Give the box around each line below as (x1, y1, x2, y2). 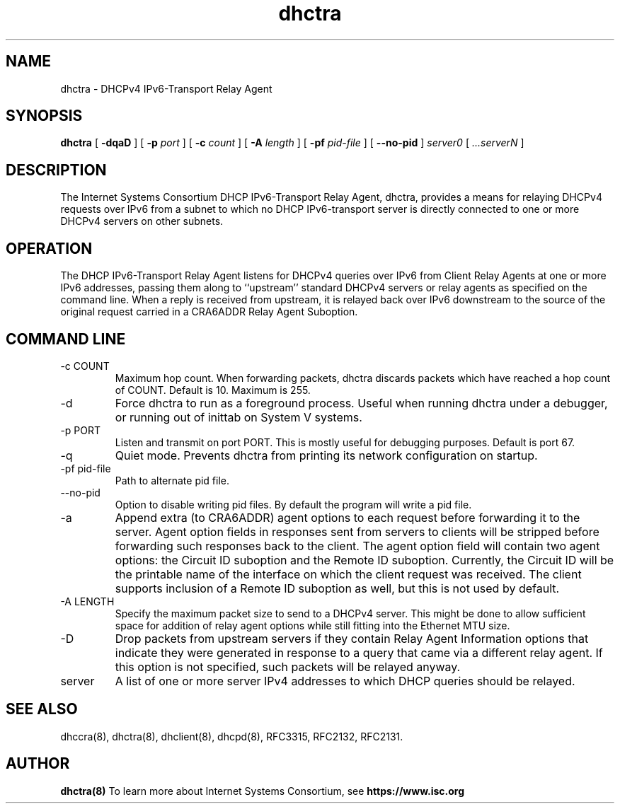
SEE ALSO (6, 700, 78, 718)
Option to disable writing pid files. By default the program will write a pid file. (115, 498, 472, 511)
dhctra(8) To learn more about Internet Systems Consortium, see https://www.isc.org (60, 784, 465, 797)
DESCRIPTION (6, 161, 107, 179)
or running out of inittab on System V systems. (115, 409, 362, 424)
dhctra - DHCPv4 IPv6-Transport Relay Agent (60, 82, 272, 95)
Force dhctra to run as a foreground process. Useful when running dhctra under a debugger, (115, 395, 608, 410)
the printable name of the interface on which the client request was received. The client (115, 566, 582, 581)
